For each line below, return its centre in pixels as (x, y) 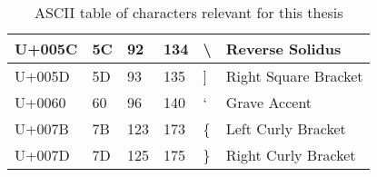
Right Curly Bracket (291, 155)
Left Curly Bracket (286, 128)
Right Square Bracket (294, 76)
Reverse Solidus (283, 49)
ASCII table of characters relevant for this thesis (188, 12)
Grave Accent (269, 102)
